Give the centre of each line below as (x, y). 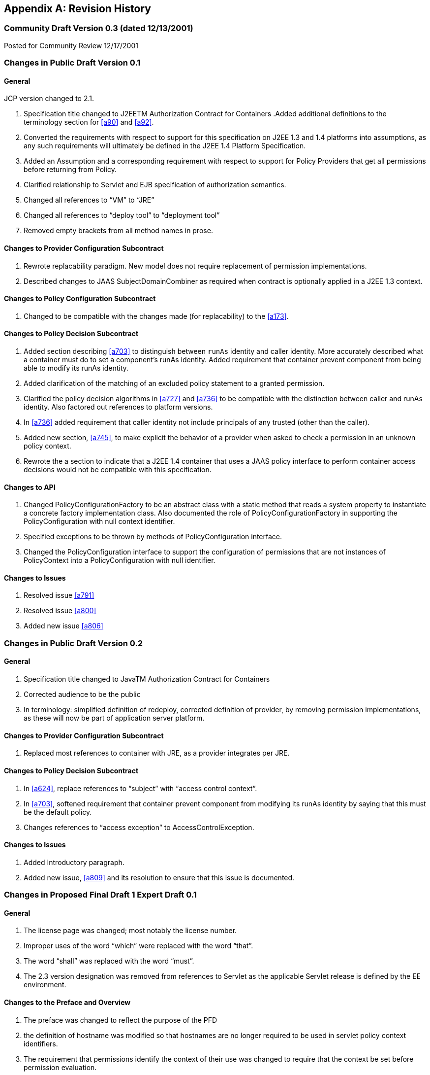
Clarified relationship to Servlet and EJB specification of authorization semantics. (155, 185)
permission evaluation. (60, 1067)
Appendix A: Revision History (77, 9)
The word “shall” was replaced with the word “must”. (109, 961)
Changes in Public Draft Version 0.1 (72, 63)
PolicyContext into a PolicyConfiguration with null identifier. (120, 560)
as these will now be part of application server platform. (114, 718)
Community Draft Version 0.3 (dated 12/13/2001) (99, 28)
